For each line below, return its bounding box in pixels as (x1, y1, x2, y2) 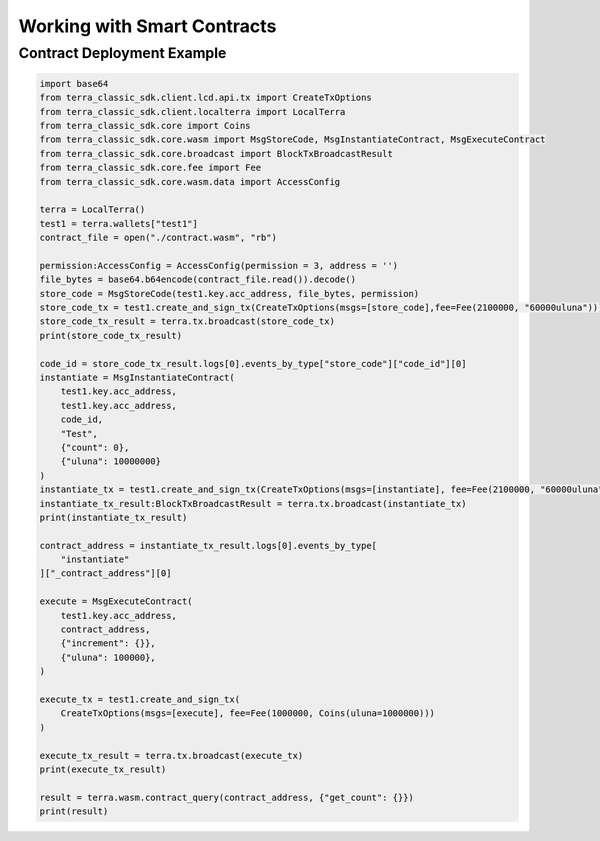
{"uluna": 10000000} (60, 456, 162, 467)
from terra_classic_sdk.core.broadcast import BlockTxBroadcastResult (39, 148, 394, 159)
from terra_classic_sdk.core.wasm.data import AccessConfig (39, 176, 341, 187)
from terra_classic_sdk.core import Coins (39, 120, 251, 131)
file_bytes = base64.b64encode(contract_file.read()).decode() (39, 274, 357, 285)
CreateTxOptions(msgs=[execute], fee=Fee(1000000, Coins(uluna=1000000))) (60, 708, 435, 719)
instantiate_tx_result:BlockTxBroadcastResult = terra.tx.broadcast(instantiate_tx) (39, 498, 467, 509)
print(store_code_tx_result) (39, 330, 183, 341)
